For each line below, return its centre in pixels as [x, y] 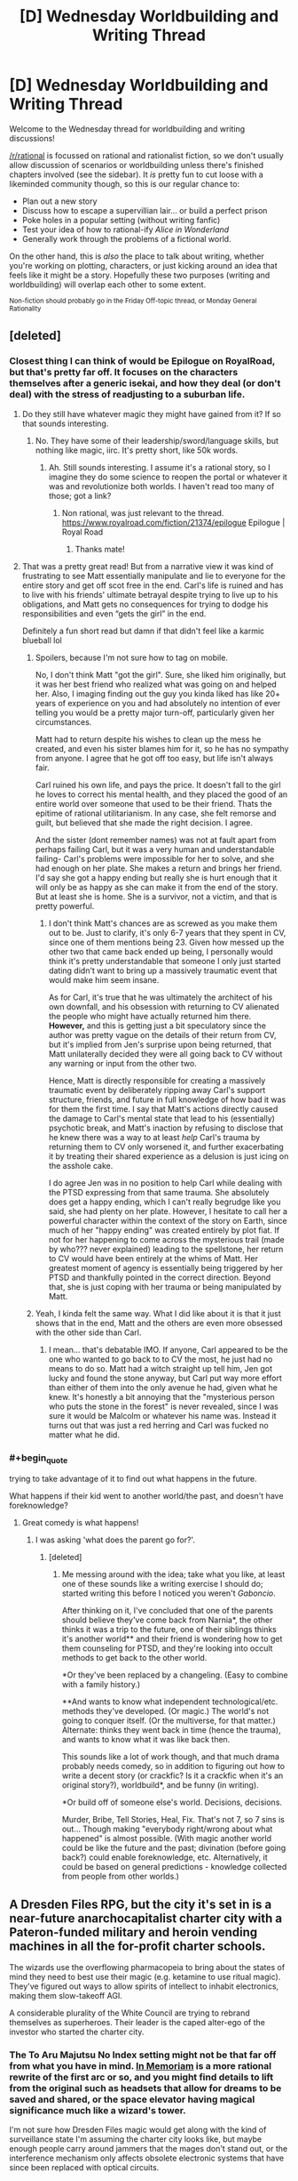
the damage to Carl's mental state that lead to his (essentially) [161, 1118]
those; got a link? [80, 495]
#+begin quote [39, 1458]
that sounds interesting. [65, 423]
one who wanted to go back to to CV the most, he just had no [161, 1359]
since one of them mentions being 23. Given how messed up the [166, 942]
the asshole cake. [81, 1165]
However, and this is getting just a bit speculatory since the [157, 1026]
